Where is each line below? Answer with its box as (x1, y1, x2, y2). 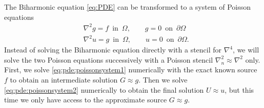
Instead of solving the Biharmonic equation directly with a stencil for (4, 44, 222, 55)
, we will (233, 44, 259, 55)
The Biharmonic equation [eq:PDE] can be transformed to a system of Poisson (4, 2, 251, 12)
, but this (225, 84, 254, 95)
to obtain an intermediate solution (10, 74, 118, 85)
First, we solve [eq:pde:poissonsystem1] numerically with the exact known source (4, 64, 257, 75)
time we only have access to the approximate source (4, 94, 167, 105)
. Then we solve (138, 74, 188, 85)
